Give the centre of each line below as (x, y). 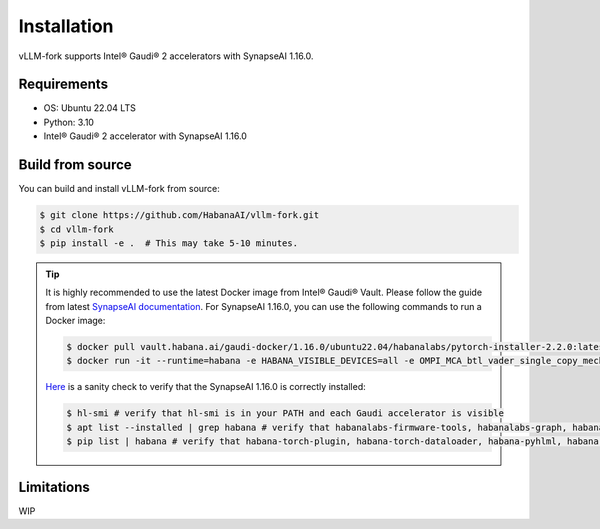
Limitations (54, 486)
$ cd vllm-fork (76, 229)
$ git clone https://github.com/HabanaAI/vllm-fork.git (179, 215)
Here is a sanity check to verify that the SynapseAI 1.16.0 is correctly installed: (205, 387)
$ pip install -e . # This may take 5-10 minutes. (169, 243)
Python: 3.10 (69, 122)
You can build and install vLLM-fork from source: (119, 189)
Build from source (75, 165)
